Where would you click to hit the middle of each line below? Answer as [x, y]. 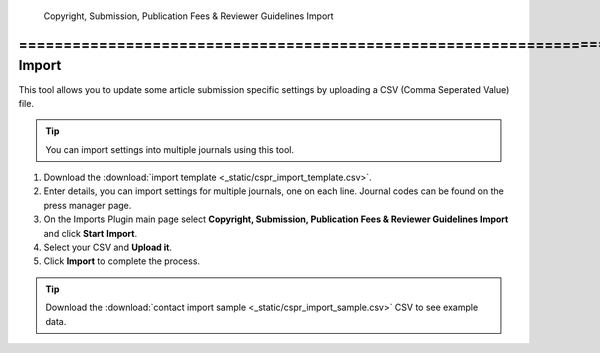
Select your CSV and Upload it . [107, 247]
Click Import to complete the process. [121, 261]
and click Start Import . [90, 233]
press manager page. [87, 205]
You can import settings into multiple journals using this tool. [170, 149]
